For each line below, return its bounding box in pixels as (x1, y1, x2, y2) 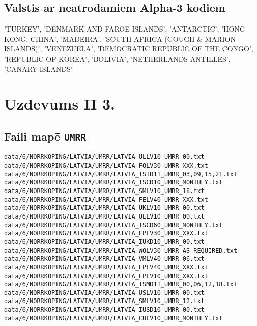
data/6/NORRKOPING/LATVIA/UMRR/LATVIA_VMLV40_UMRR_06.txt (4, 255, 205, 263)
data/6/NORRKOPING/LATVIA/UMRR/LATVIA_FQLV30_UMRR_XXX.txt (4, 161, 208, 169)
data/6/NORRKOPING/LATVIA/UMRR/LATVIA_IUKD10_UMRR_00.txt (4, 238, 205, 246)
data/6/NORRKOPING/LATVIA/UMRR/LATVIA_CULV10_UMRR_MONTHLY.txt (4, 314, 223, 322)
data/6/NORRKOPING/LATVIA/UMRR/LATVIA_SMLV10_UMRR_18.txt (4, 187, 205, 195)
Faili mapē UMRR (4, 128, 87, 144)
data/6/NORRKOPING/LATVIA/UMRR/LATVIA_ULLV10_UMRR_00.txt (4, 153, 205, 161)
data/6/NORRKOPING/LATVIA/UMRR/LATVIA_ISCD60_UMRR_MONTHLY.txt (4, 221, 223, 229)
